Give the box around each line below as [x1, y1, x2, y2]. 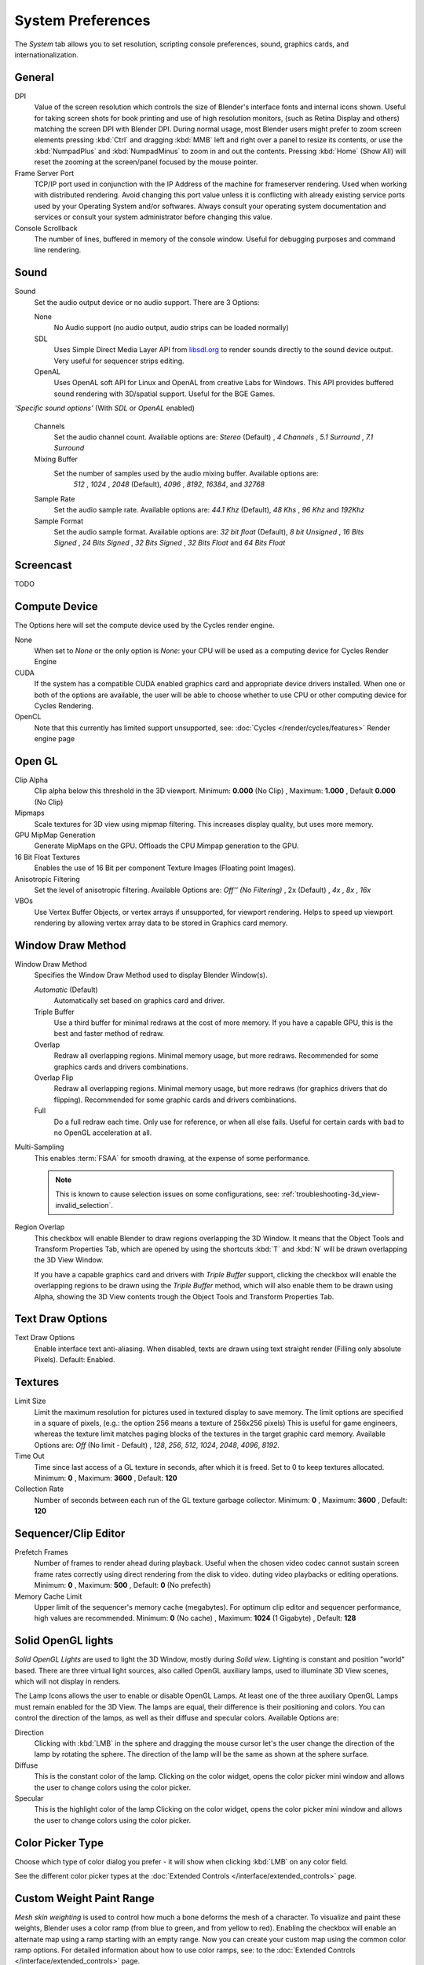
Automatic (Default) [34, 985, 98, 994]
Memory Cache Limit [14, 1592, 82, 1601]
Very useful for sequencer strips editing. [53, 356, 185, 365]
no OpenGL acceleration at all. [53, 1128, 152, 1137]
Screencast [14, 559, 72, 572]
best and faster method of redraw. [53, 1029, 165, 1038]
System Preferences [14, 12, 151, 29]
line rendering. [34, 245, 82, 255]
